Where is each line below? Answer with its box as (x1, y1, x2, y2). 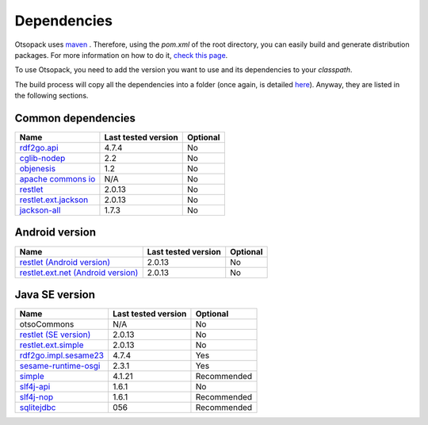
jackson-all (19, 205, 61, 216)
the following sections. (14, 91, 89, 101)
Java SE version (14, 288, 95, 301)
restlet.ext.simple (19, 339, 84, 350)
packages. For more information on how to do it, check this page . (14, 50, 228, 59)
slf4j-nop (19, 392, 54, 403)
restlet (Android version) (19, 256, 111, 267)
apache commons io (19, 174, 96, 185)
